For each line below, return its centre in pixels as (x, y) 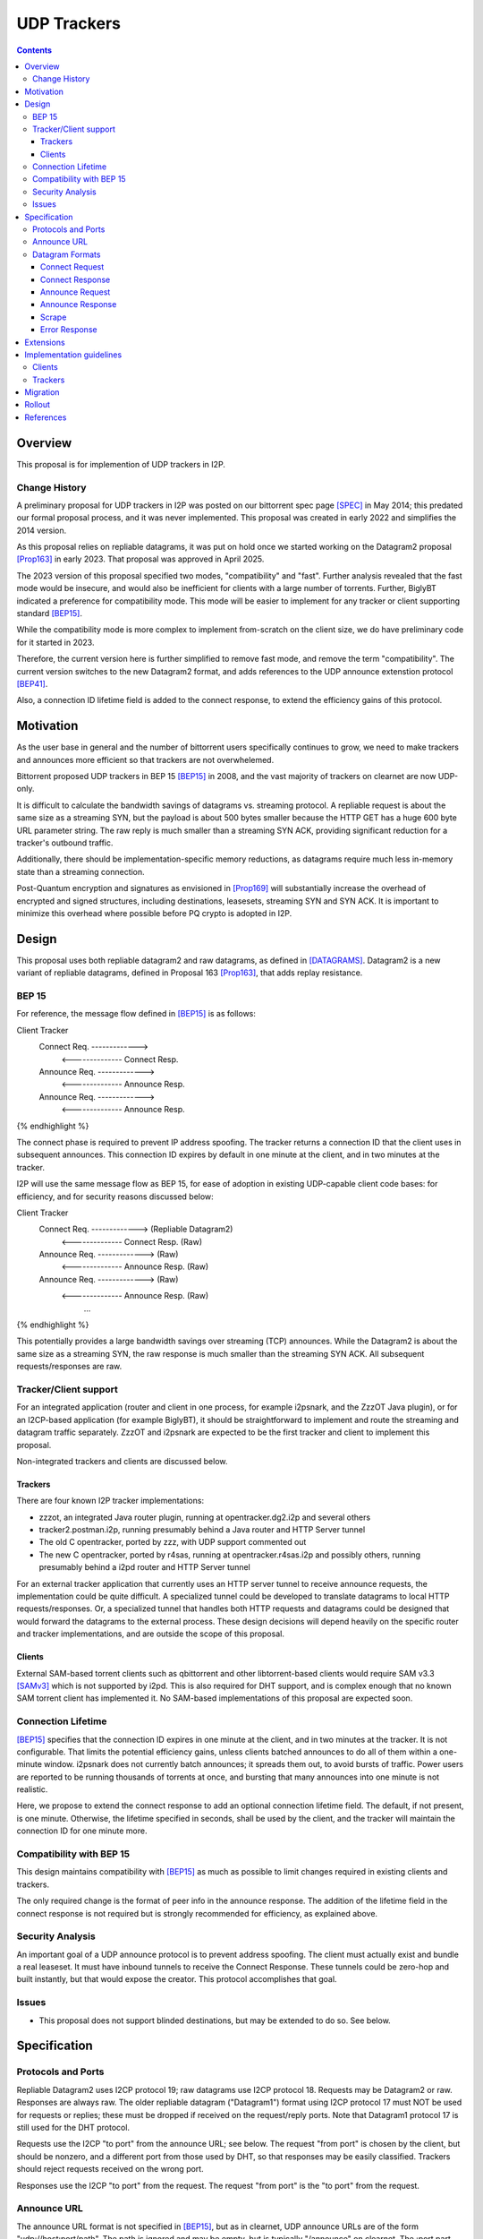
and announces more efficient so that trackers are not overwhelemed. (145, 759)
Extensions (45, 342)
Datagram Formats (67, 254)
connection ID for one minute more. (82, 1831)
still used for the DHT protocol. (73, 2127)
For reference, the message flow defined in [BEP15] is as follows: (136, 1014)
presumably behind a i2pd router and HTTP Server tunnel (144, 1567)
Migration (42, 392)
